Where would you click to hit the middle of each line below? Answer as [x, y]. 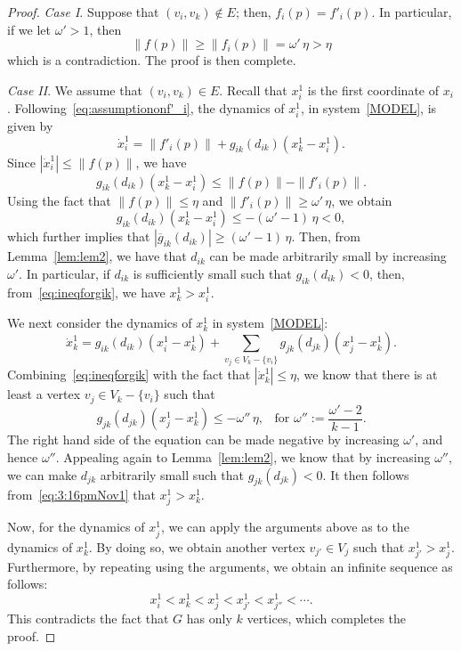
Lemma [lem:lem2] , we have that [97, 256]
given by [30, 126]
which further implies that [79, 236]
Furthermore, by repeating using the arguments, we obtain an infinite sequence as [230, 566]
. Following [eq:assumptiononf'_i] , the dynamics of [146, 107]
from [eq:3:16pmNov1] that [81, 495]
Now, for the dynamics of [76, 527]
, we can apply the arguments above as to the [285, 527]
